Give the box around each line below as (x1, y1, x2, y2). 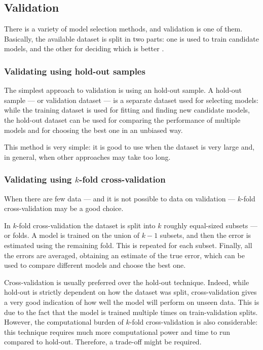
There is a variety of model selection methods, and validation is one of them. (4, 23, 243, 34)
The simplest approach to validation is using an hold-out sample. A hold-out (4, 85, 242, 95)
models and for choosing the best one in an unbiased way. (4, 124, 183, 135)
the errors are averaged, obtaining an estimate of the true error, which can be (4, 250, 245, 260)
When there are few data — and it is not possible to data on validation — (4, 193, 236, 203)
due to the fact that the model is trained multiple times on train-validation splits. (4, 306, 258, 317)
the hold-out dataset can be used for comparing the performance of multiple (4, 114, 241, 125)
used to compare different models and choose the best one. (4, 260, 186, 270)
